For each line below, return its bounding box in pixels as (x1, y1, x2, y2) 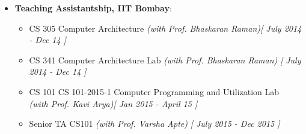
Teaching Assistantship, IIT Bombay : (14, 2, 172, 14)
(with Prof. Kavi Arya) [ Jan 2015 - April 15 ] (29, 97, 198, 109)
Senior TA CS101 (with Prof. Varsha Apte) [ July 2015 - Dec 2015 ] (29, 117, 280, 130)
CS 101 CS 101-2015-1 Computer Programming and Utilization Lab (29, 85, 280, 98)
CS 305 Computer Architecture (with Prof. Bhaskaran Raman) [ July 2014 (29, 22, 302, 34)
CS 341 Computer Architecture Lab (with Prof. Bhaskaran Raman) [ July (29, 53, 301, 66)
